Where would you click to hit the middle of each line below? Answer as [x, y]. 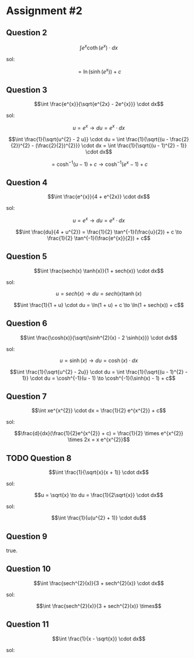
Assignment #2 [44, 11]
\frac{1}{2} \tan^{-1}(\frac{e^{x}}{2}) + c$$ [99, 238]
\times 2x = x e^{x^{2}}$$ [99, 440]
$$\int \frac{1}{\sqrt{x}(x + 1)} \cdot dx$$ [99, 472]
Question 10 [29, 569]
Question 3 [27, 90]
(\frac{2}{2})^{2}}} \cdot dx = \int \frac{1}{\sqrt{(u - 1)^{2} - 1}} [111, 145]
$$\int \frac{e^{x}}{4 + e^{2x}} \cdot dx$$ [99, 197]
